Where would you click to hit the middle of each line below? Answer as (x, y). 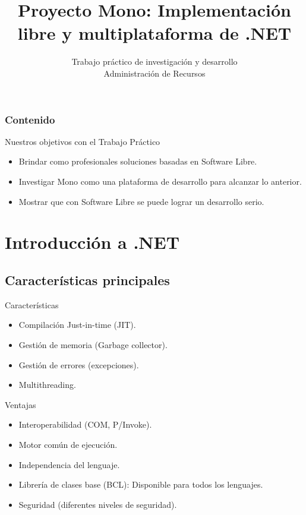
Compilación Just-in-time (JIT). (77, 325)
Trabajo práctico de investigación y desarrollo (154, 61)
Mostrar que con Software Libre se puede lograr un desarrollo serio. (141, 201)
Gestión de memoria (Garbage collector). (93, 344)
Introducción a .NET (92, 242)
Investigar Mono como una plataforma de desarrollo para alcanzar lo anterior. (160, 181)
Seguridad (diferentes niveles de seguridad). (98, 504)
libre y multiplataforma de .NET (154, 33)
